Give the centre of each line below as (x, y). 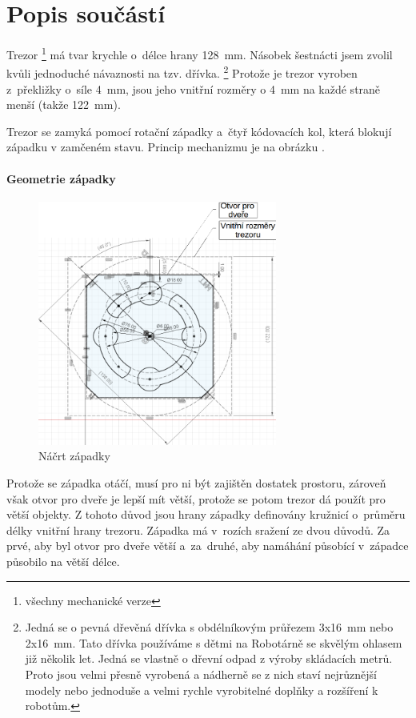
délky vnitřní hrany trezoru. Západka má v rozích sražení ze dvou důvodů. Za (198, 529)
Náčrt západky (74, 456)
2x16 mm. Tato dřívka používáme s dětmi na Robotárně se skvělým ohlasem (214, 642)
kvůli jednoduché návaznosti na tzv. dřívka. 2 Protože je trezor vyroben (182, 72)
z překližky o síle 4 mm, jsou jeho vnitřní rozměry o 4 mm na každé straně (194, 88)
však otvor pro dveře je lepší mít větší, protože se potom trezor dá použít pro (196, 498)
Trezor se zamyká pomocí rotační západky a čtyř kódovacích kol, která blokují (199, 131)
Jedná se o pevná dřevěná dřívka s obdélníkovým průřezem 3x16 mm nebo (209, 627)
